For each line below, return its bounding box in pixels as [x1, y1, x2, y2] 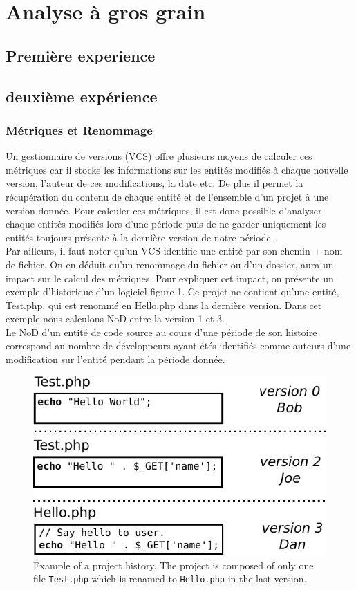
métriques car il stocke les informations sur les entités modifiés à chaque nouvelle [6, 162, 348, 176]
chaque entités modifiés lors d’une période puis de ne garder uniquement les [6, 216, 326, 231]
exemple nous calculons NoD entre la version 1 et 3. [6, 311, 225, 326]
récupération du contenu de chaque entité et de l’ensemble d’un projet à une [6, 189, 329, 203]
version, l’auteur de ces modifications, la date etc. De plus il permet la [6, 176, 303, 190]
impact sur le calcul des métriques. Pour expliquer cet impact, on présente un [6, 270, 334, 285]
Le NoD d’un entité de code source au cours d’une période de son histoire [6, 324, 317, 339]
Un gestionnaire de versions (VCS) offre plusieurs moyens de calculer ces [6, 149, 312, 163]
